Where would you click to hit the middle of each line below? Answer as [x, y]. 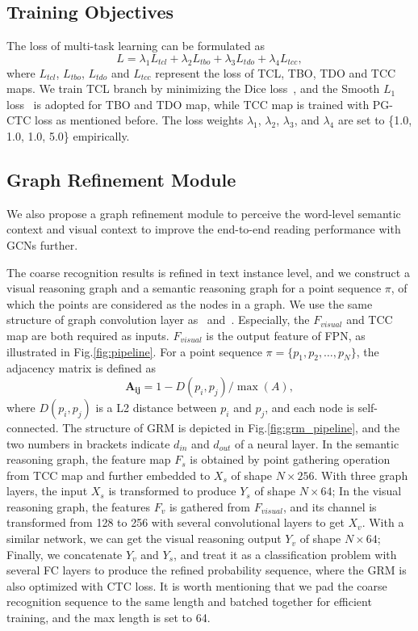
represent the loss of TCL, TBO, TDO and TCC [276, 72]
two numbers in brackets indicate [88, 443]
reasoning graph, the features [79, 506]
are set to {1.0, [375, 120]
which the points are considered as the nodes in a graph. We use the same [190, 303]
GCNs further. [42, 244]
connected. [33, 427]
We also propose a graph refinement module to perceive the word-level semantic [204, 213]
